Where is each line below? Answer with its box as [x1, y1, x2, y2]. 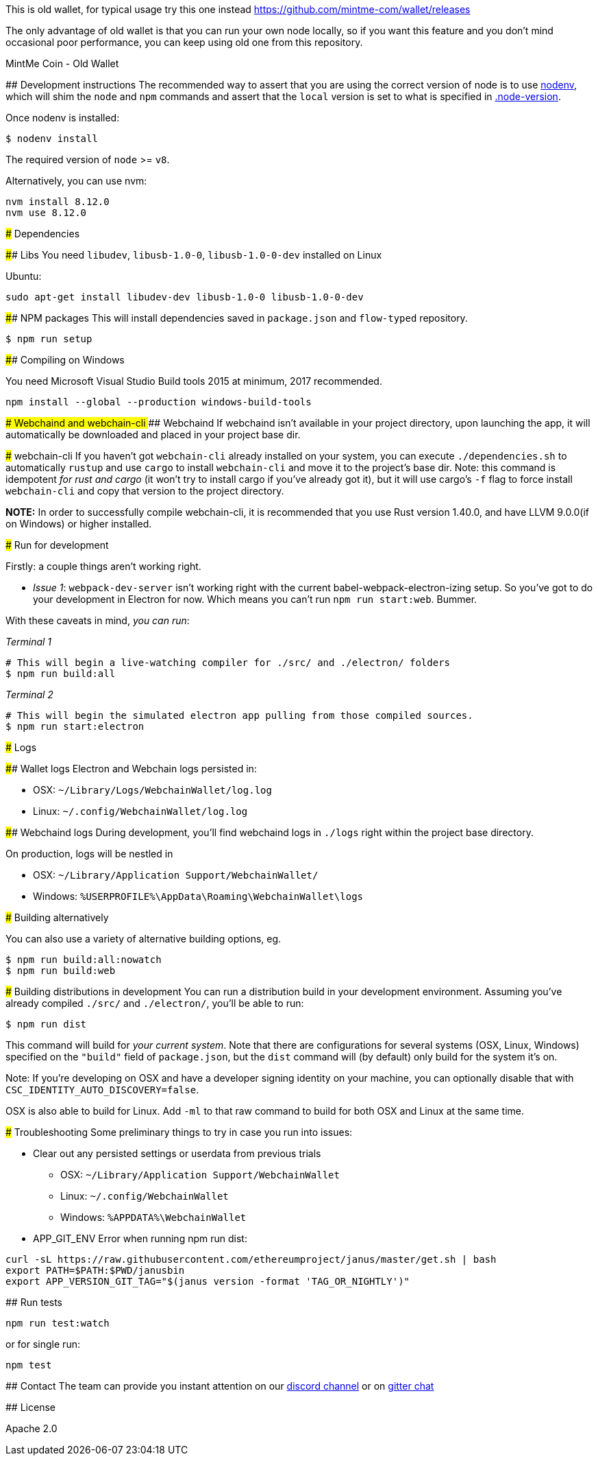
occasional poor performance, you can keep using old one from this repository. [5, 36, 363, 48]
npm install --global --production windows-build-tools [5, 396, 312, 407]
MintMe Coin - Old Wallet [5, 58, 119, 69]
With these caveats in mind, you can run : [5, 615, 190, 626]
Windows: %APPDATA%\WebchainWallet [60, 1211, 247, 1223]
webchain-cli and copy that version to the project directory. [5, 485, 284, 497]
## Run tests [5, 1296, 62, 1308]
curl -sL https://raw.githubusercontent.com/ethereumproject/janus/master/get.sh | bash [5, 1254, 497, 1265]
